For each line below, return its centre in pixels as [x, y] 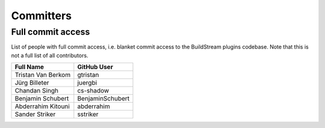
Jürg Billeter [32, 83]
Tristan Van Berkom [43, 75]
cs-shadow [93, 91]
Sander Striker [35, 114]
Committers [42, 16]
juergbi [87, 83]
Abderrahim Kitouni [42, 106]
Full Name [29, 67]
